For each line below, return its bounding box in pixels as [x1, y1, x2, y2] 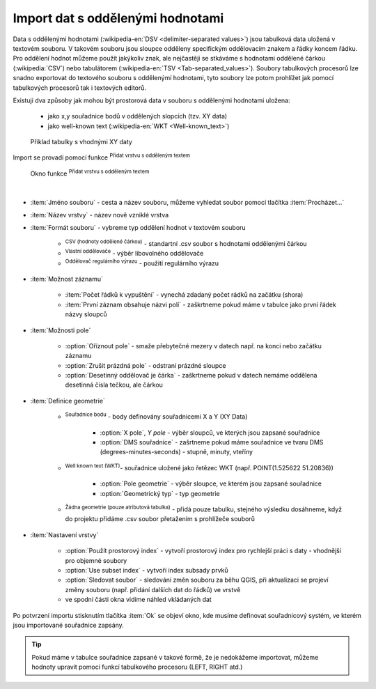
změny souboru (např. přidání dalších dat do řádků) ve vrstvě [65, 585, 241, 594]
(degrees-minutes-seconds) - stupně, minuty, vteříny [100, 448, 253, 456]
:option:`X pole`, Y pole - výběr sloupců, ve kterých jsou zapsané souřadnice [100, 428, 320, 437]
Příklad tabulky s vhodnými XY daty [30, 138, 132, 146]
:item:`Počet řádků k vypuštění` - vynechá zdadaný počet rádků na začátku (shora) [65, 291, 304, 299]
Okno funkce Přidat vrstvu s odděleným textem [30, 168, 150, 178]
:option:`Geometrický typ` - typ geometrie [100, 489, 220, 497]
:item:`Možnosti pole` [30, 326, 91, 334]
